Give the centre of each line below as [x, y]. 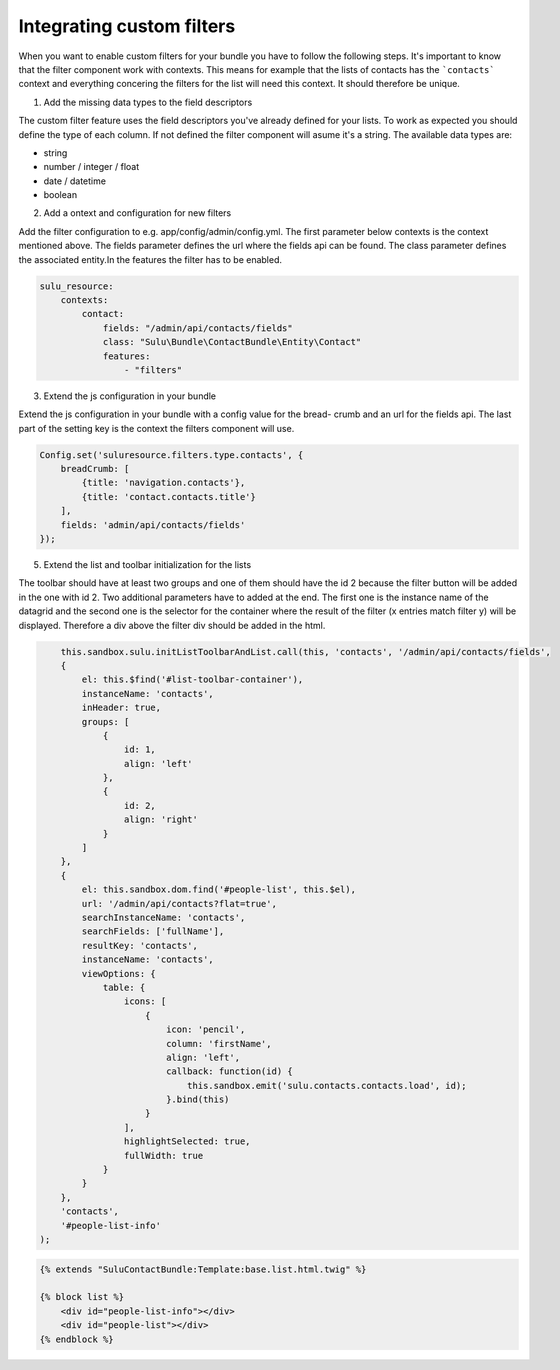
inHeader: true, [121, 708]
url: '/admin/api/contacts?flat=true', [179, 903]
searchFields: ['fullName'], [153, 931]
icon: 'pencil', [205, 1029]
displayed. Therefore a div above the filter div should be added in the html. [172, 625]
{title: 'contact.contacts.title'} [169, 496]
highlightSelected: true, [187, 1141]
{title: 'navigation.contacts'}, [163, 483]
